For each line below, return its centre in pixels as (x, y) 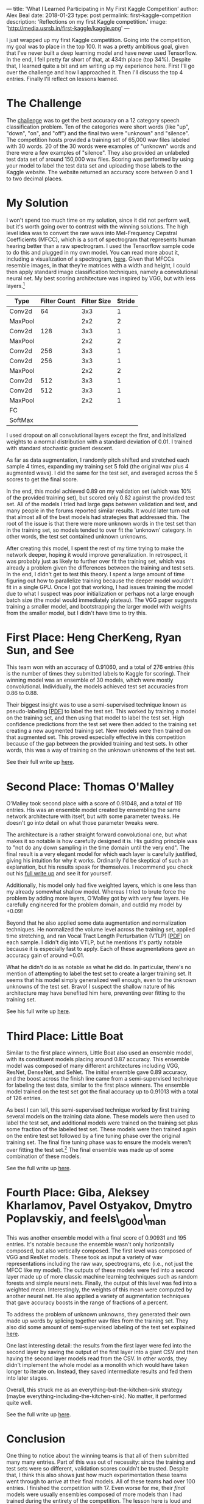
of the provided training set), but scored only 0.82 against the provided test (101, 497)
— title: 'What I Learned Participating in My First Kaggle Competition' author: (102, 9)
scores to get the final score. (42, 479)
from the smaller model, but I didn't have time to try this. (77, 613)
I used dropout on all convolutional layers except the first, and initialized (97, 435)
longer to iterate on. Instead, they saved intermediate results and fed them (99, 1371)
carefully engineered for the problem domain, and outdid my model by (94, 905)
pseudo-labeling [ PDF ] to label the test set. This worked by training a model (101, 711)
